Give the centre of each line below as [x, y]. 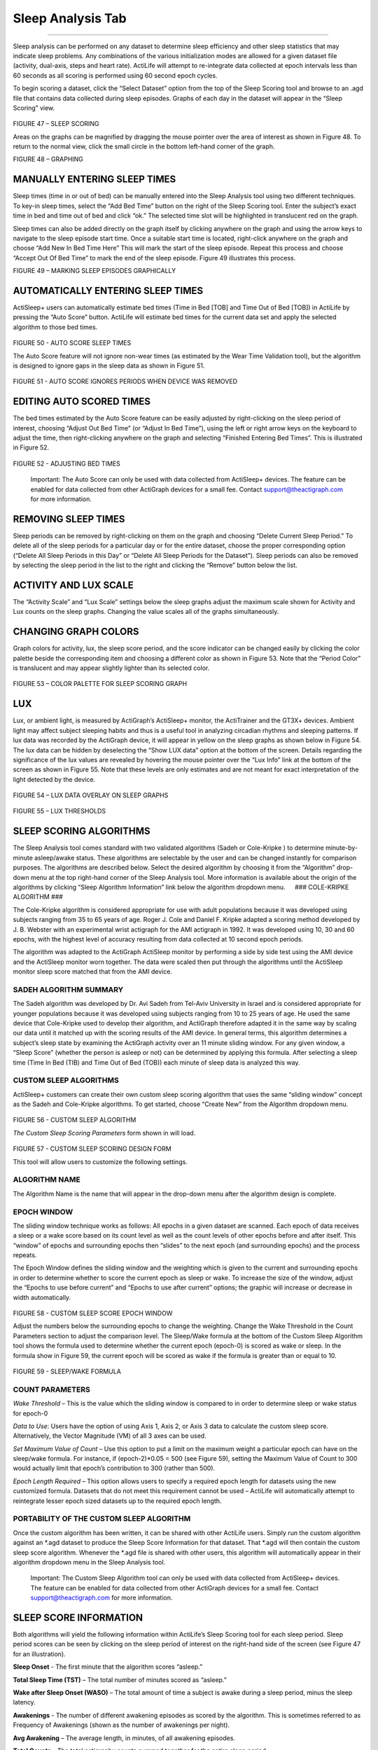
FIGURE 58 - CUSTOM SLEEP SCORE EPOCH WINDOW [93, 1313]
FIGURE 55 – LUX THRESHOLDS [59, 811]
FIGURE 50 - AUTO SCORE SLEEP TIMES [72, 343]
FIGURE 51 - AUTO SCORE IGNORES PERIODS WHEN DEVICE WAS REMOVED [125, 381]
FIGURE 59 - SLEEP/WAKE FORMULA [67, 1371]
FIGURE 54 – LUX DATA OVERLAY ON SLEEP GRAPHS [91, 795]
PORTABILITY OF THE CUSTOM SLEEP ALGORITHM [102, 1519]
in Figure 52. [31, 447]
